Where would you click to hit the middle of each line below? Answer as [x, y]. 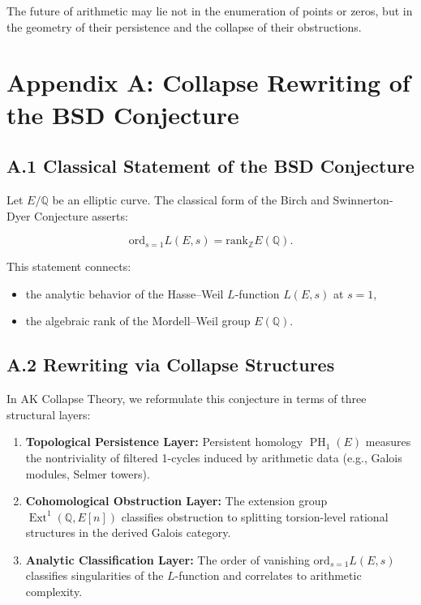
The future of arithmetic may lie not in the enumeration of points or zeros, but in [210, 11]
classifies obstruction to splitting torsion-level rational [255, 516]
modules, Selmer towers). [88, 473]
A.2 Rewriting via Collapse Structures [171, 365]
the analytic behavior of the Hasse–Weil [125, 293]
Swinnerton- [363, 199]
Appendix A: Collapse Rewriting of [208, 82]
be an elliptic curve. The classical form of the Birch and [191, 199]
